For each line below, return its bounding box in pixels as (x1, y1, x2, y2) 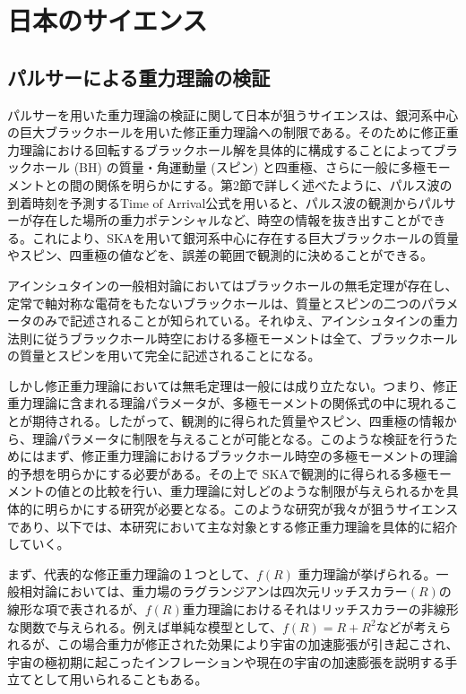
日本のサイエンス (7, 2, 208, 39)
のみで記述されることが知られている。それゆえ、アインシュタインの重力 (31, 311, 458, 330)
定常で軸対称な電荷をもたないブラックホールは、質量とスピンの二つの (7, 293, 421, 312)
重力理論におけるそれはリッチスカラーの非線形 (182, 600, 459, 619)
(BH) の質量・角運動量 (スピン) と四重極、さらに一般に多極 (73, 158, 426, 177)
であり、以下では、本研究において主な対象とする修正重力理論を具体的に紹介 (7, 516, 458, 535)
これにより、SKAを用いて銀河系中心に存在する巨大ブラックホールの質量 (31, 228, 459, 247)
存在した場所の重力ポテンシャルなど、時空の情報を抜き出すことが (31, 211, 421, 230)
